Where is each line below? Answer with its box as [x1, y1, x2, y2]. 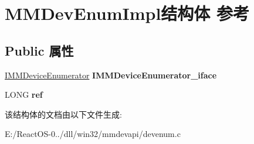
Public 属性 [5, 41, 74, 59]
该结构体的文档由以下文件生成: [5, 108, 122, 120]
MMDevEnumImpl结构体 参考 [5, 1, 250, 25]
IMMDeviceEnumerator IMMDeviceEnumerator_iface [5, 68, 217, 81]
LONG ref [5, 88, 43, 101]
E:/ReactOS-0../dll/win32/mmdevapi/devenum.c [5, 128, 181, 140]
